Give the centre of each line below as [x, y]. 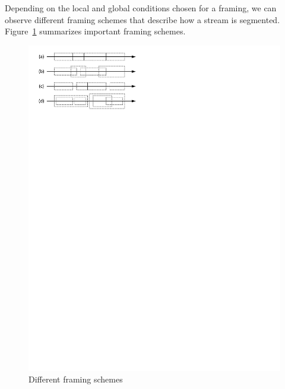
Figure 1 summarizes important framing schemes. [95, 31]
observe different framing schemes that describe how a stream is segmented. [142, 19]
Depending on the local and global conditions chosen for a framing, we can [141, 8]
